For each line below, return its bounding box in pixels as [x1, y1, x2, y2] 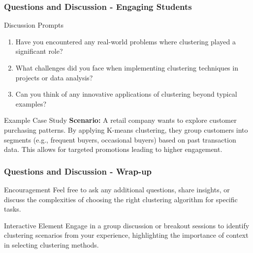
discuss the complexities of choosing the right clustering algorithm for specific [4, 194, 238, 204]
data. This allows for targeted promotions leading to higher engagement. [4, 144, 222, 154]
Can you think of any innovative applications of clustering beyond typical [15, 89, 237, 99]
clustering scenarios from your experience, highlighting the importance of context [4, 230, 249, 240]
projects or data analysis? [15, 72, 93, 82]
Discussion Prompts [4, 20, 63, 30]
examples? [15, 98, 47, 108]
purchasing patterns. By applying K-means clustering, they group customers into [4, 124, 248, 135]
